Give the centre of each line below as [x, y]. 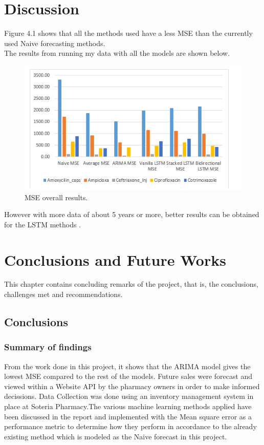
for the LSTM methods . [43, 224]
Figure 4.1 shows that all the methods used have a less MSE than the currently [128, 33]
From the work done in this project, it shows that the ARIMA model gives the [127, 366]
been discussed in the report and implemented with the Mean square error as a [128, 416]
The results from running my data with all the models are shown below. [117, 53]
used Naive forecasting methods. [55, 43]
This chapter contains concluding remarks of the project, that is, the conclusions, [131, 284]
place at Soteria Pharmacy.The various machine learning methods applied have [128, 406]
